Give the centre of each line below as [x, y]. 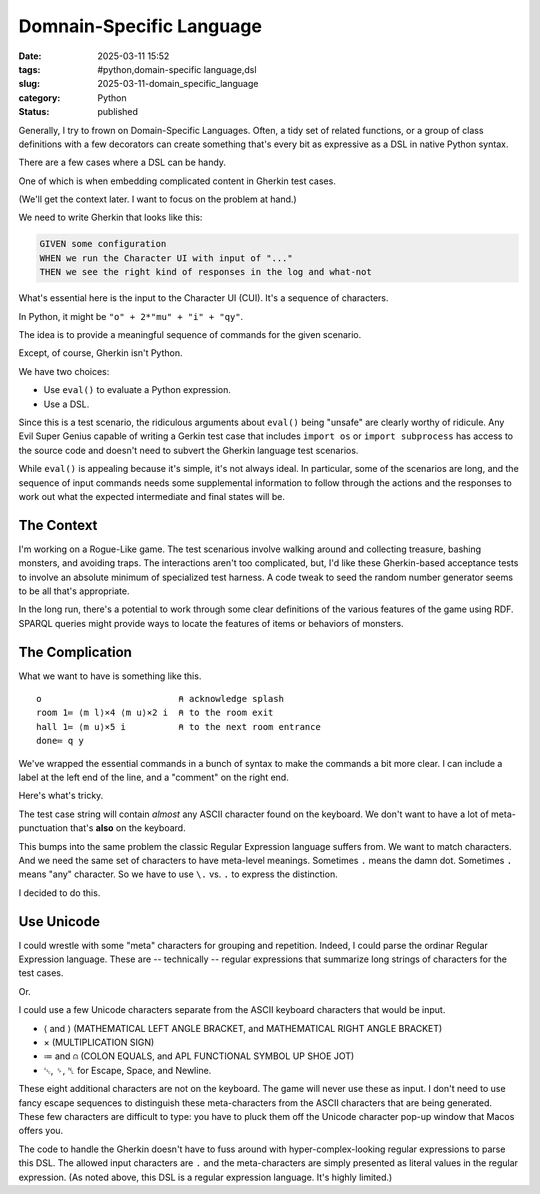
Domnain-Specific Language [140, 26]
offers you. [41, 1131]
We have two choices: [64, 371]
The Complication [75, 651]
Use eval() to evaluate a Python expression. [137, 390]
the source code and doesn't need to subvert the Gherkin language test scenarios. [188, 450]
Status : [34, 112]
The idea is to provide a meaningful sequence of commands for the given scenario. [190, 334]
